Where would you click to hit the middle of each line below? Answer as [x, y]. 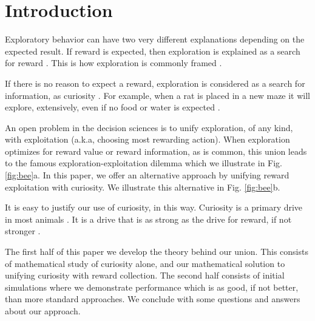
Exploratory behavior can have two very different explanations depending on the [155, 39]
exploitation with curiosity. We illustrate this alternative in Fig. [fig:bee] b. [143, 187]
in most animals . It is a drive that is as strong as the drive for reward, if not [148, 219]
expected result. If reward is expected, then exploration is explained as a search [153, 51]
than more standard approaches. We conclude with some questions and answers [153, 299]
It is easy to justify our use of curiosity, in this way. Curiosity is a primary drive [154, 207]
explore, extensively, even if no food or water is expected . [113, 107]
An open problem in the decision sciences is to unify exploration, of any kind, [149, 127]
